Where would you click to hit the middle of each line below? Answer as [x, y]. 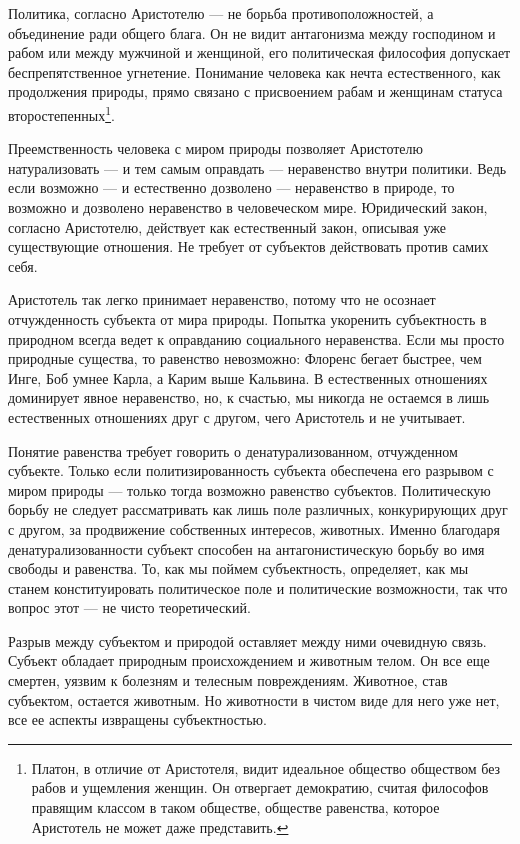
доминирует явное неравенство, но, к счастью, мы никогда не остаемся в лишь [249, 397]
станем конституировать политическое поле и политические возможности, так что [258, 587]
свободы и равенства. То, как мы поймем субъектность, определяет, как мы [238, 568]
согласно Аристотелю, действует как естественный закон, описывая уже [227, 226]
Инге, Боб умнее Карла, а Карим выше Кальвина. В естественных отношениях [248, 377]
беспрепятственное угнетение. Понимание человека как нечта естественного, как [254, 71]
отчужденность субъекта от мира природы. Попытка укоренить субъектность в [247, 318]
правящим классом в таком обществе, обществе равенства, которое [235, 807]
